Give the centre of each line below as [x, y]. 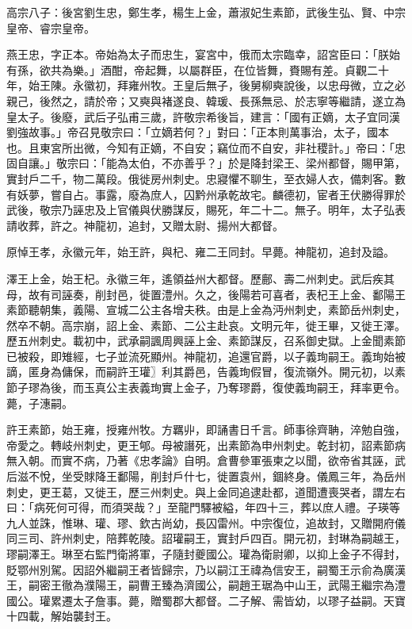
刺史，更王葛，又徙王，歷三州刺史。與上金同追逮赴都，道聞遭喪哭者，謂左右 [206, 491]
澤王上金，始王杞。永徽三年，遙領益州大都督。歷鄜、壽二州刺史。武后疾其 [200, 278]
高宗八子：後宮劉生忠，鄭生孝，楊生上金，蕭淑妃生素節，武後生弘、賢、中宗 [206, 12]
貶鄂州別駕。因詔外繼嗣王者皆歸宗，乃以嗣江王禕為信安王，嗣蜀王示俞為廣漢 [206, 569]
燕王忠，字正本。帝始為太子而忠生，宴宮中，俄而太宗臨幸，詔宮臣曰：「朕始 [203, 54]
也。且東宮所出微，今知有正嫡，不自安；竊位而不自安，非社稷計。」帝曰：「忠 [206, 147]
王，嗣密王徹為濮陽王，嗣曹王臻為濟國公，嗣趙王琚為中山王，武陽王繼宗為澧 [206, 585]
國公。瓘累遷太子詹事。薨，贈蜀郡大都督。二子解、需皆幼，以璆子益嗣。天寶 [206, 600]
